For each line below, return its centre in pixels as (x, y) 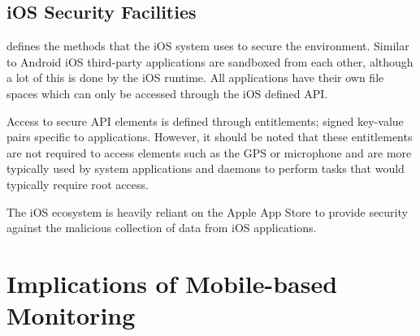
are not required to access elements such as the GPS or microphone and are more (209, 152)
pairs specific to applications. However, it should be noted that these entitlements (210, 137)
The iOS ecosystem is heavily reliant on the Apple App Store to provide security (207, 211)
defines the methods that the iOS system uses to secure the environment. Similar (208, 46)
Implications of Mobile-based (172, 283)
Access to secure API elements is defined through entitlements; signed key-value (205, 121)
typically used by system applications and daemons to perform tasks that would (206, 168)
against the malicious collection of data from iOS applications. (162, 228)
